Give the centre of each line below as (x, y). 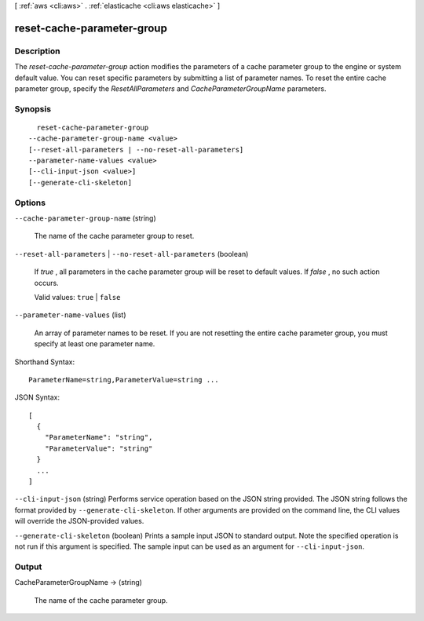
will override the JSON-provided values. (79, 521)
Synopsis (33, 108)
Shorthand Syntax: (44, 362)
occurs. (46, 283)
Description (37, 51)
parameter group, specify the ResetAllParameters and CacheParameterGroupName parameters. (170, 88)
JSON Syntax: (37, 397)
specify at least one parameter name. (95, 344)
